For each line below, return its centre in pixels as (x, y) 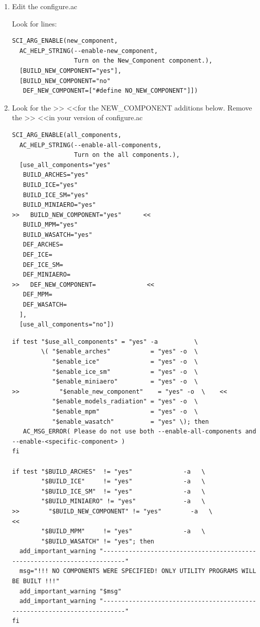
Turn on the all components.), (127, 155)
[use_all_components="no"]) (67, 325)
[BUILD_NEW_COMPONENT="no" (65, 81)
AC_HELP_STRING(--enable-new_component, (89, 51)
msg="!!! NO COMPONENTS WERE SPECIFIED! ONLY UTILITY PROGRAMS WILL (138, 571)
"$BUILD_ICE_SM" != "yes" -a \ (123, 491)
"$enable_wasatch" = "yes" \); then (131, 421)
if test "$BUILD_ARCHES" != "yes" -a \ (109, 471)
